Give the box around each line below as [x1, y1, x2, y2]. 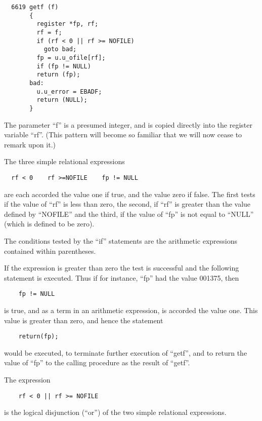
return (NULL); [36, 96, 88, 104]
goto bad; [43, 46, 77, 53]
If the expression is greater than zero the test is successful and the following [4, 262, 239, 273]
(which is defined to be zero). [4, 218, 95, 229]
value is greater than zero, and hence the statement [4, 315, 163, 325]
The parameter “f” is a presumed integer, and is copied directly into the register [4, 119, 252, 130]
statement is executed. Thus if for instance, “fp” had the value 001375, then [4, 272, 239, 283]
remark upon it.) [4, 139, 56, 149]
